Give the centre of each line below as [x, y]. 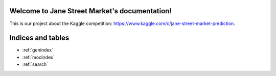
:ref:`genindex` [38, 50]
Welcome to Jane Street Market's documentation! [91, 11]
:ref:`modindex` [38, 57]
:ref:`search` [35, 64]
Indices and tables [39, 38]
